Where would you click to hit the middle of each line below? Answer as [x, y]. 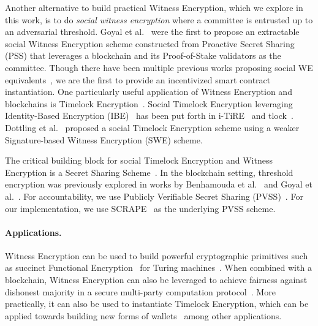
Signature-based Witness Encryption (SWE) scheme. [104, 139]
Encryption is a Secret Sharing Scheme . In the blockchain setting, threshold [149, 172]
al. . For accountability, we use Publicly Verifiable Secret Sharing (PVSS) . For [154, 196]
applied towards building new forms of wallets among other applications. [143, 315]
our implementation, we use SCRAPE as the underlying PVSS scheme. [140, 208]
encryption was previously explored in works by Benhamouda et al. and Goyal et [159, 184]
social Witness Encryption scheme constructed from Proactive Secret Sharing [150, 43]
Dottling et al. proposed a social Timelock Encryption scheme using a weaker [152, 127]
